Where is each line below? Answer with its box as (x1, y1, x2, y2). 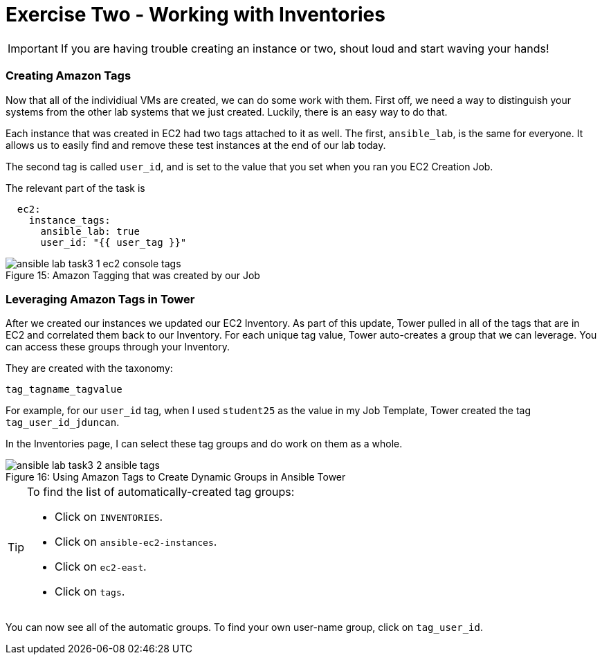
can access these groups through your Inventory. (6, 341, 230, 353)
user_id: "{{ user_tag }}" (40, 236, 187, 248)
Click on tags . (55, 585, 125, 599)
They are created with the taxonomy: (6, 362, 173, 375)
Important (8, 41, 58, 55)
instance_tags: (28, 214, 111, 226)
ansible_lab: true (40, 225, 140, 237)
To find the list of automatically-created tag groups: (27, 485, 295, 499)
